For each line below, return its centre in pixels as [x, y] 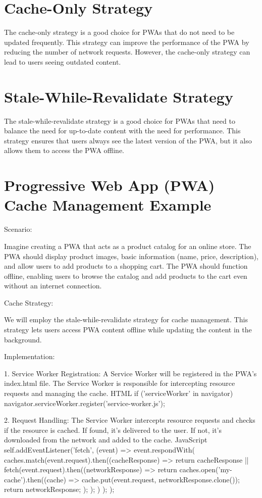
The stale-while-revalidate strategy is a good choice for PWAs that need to [120, 120]
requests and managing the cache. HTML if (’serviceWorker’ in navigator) [119, 393]
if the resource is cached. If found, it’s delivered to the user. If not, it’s [113, 430]
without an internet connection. [53, 286]
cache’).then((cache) [35, 479]
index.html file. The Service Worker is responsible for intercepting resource [120, 383]
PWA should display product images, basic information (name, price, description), [132, 256]
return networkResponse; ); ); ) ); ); [59, 489]
